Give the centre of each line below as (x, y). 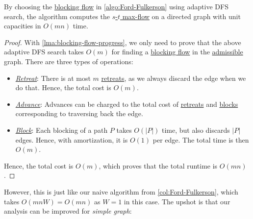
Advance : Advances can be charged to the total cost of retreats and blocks (127, 104)
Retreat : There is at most (53, 78)
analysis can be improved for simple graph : (68, 211)
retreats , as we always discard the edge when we (174, 78)
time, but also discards (196, 130)
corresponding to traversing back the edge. (79, 113)
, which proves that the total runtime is (158, 165)
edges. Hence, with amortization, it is (72, 139)
